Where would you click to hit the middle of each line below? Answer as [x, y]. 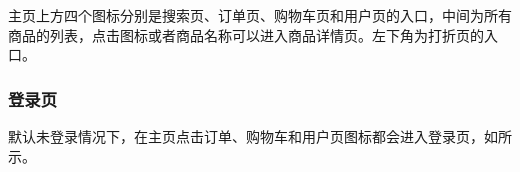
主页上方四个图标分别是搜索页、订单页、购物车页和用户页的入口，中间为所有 [260, 15]
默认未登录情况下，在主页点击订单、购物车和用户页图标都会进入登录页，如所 [260, 136]
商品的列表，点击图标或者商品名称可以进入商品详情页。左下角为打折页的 [246, 34]
